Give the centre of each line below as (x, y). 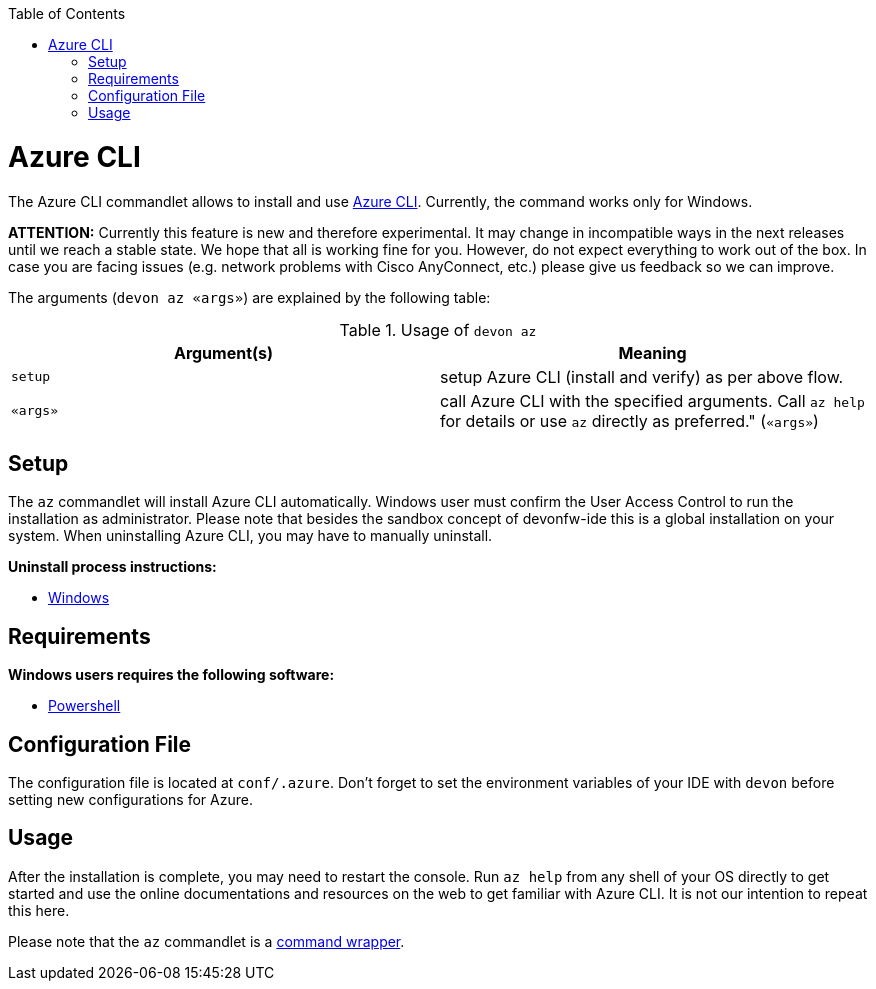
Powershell (84, 706)
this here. (39, 910)
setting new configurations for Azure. (130, 800)
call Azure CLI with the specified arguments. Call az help (652, 400)
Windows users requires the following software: (171, 675)
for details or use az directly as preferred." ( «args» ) (629, 420)
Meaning (652, 352)
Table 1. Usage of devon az (438, 329)
